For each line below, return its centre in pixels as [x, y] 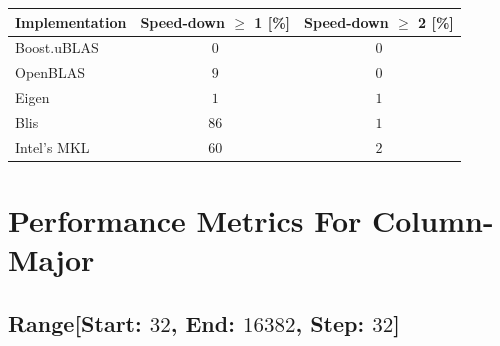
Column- [432, 220]
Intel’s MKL [52, 146]
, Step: [330, 322]
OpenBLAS [50, 72]
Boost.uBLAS [57, 47]
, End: [202, 322]
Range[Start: [75, 322]
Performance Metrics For [185, 220]
